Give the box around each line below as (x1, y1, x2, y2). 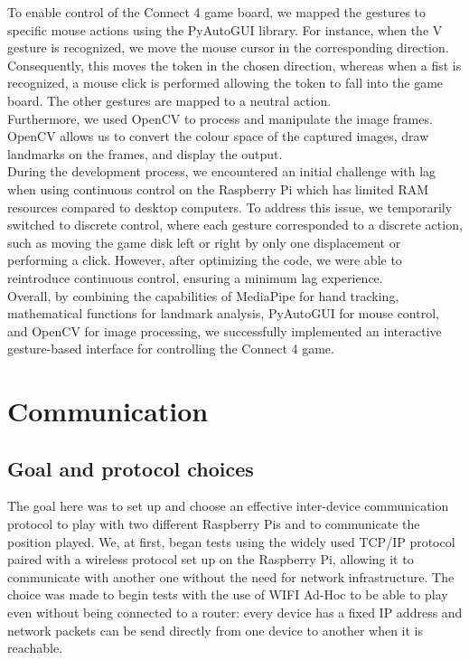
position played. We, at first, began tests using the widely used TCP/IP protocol (7, 532, 455, 551)
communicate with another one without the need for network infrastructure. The (7, 567, 455, 586)
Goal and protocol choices (7, 454, 254, 482)
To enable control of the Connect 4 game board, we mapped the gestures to (7, 3, 427, 21)
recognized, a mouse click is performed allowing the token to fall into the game (7, 73, 444, 92)
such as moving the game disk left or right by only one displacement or (7, 232, 401, 251)
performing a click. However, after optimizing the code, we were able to (7, 250, 402, 269)
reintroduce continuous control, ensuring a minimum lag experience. (7, 268, 383, 287)
